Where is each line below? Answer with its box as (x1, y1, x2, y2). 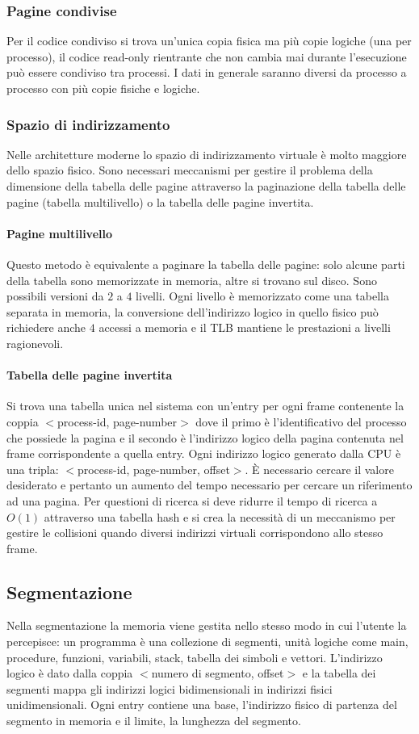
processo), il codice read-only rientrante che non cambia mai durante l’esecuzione (6, 48, 407, 65)
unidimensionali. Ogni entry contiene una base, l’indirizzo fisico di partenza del (6, 696, 397, 713)
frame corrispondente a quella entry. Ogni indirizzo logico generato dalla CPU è (6, 445, 401, 462)
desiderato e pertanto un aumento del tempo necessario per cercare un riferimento (6, 476, 413, 493)
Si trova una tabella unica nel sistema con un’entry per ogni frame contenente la (6, 397, 404, 414)
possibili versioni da (6, 287, 104, 304)
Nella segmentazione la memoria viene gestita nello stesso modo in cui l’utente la (6, 617, 407, 634)
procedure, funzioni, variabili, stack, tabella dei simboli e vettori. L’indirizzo (6, 648, 383, 665)
